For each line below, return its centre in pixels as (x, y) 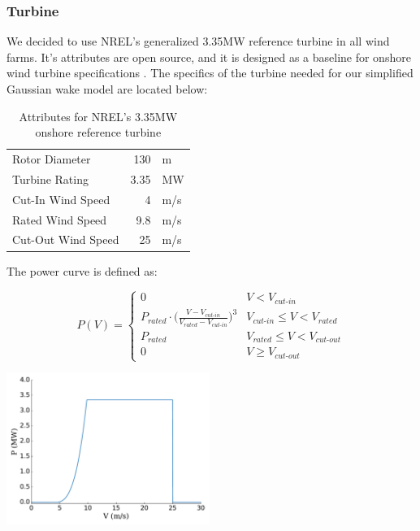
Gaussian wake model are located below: (107, 89)
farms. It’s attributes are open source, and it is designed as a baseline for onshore (209, 57)
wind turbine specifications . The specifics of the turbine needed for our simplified (210, 73)
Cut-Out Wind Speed (66, 239)
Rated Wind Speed (60, 219)
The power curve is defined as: (82, 270)
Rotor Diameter (52, 159)
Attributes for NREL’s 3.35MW (98, 116)
